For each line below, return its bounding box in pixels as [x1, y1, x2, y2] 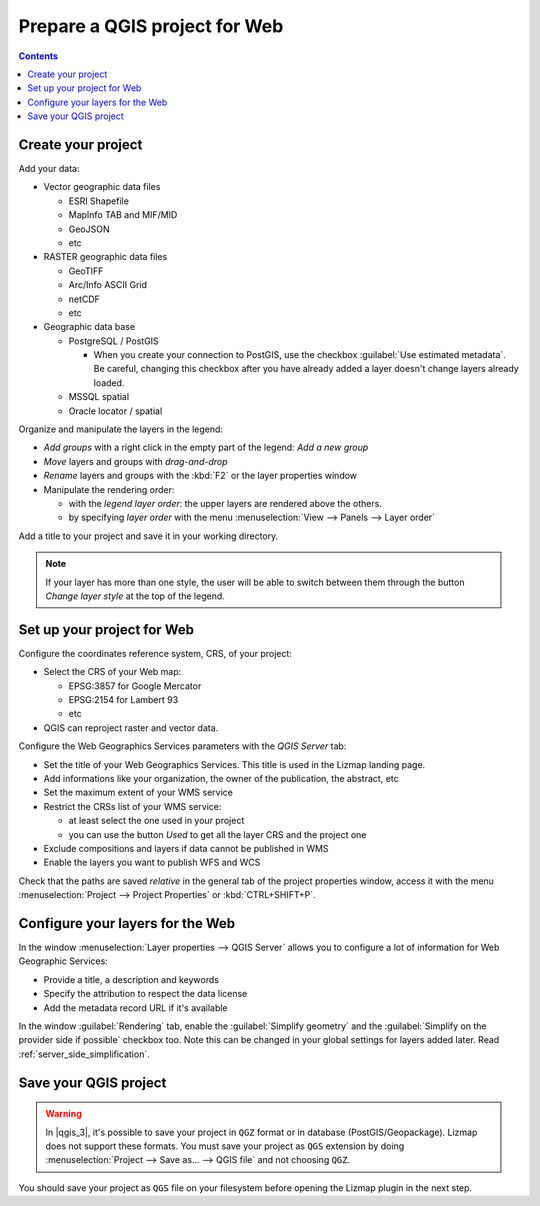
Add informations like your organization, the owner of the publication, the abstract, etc [43, 772, 399, 784]
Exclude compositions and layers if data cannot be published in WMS [43, 842, 329, 854]
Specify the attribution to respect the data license [43, 988, 248, 1000]
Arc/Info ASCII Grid [68, 279, 148, 291]
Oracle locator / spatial [68, 405, 163, 417]
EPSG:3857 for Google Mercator [68, 680, 202, 692]
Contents [18, 50, 59, 62]
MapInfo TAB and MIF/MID [68, 209, 178, 221]
